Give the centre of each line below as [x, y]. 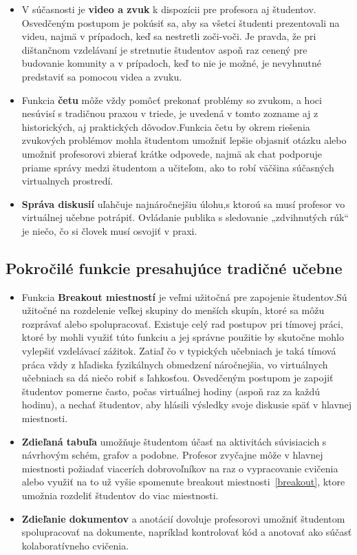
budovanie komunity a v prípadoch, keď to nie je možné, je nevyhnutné [172, 63]
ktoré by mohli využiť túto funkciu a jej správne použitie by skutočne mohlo [183, 337]
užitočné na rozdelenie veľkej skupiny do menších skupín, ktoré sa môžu [173, 310]
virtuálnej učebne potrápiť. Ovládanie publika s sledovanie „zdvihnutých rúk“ [185, 217]
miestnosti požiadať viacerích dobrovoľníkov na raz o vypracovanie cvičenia [180, 468]
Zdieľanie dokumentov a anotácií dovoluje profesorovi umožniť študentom [183, 518]
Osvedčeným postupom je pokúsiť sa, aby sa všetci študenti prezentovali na [181, 22]
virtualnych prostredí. [67, 181]
